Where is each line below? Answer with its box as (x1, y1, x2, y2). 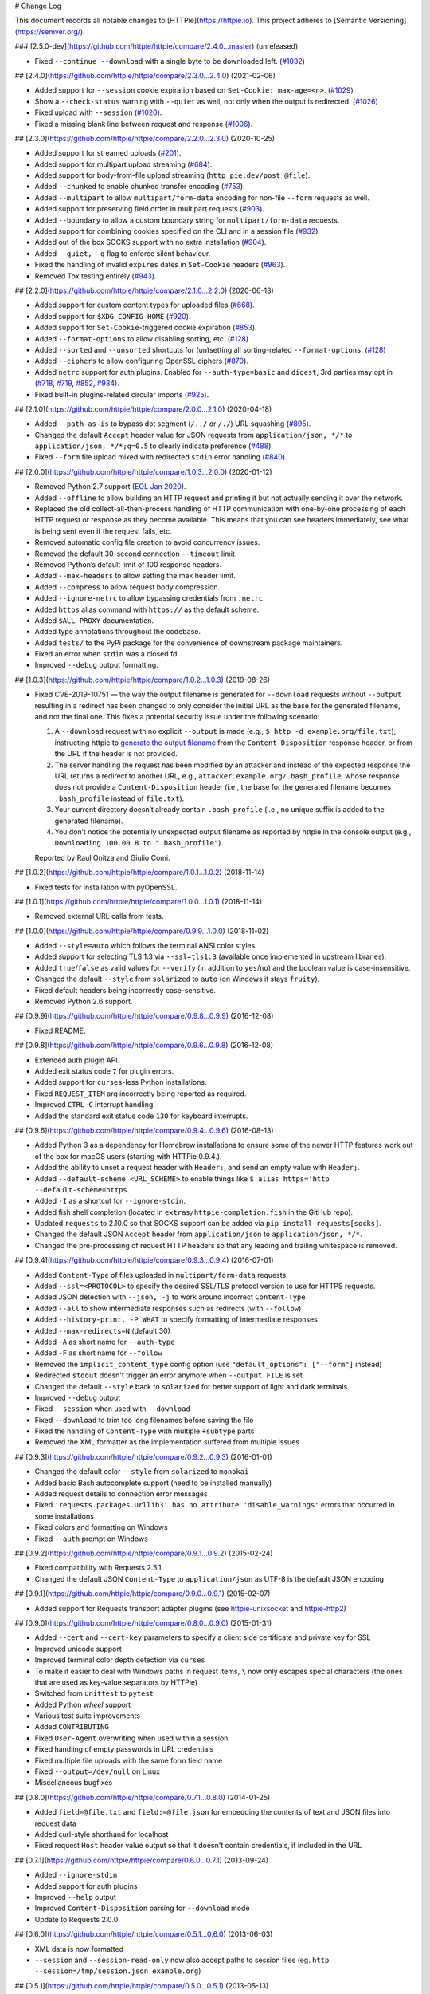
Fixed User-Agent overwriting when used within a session (34, 1733, 229, 1743)
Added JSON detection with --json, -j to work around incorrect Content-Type (34, 1292, 306, 1302)
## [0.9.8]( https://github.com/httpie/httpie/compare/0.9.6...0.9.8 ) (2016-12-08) (14, 1041, 274, 1050)
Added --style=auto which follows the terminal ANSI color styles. (34, 941, 258, 951)
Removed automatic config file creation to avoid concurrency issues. (34, 538, 260, 547)
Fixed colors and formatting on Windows (34, 1523, 168, 1532)
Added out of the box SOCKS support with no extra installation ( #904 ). (34, 238, 267, 247)
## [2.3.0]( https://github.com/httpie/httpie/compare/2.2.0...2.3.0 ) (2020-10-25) (14, 133, 275, 143)
